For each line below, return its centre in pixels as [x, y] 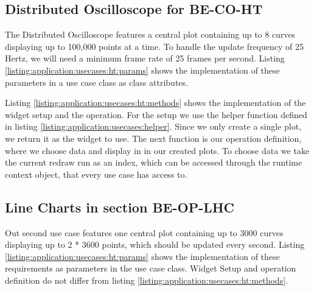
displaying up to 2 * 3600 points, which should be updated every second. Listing [155, 244]
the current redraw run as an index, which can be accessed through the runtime [154, 162]
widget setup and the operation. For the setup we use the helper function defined [156, 114]
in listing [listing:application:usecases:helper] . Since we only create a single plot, [153, 126]
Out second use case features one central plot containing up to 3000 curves [144, 232]
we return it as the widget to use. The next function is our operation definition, [153, 138]
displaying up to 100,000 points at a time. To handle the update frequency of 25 [155, 46]
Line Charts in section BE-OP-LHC [120, 207]
